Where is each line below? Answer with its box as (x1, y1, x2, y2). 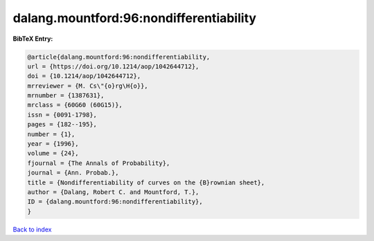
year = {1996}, (27, 140, 79, 148)
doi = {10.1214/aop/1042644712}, (27, 73, 141, 80)
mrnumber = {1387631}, (27, 92, 105, 99)
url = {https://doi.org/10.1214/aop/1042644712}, (27, 62, 199, 70)
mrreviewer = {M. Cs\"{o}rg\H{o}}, (27, 81, 148, 90)
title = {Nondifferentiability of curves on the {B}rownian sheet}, (27, 178, 265, 186)
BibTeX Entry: (12, 35, 53, 43)
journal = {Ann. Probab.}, (27, 169, 119, 177)
